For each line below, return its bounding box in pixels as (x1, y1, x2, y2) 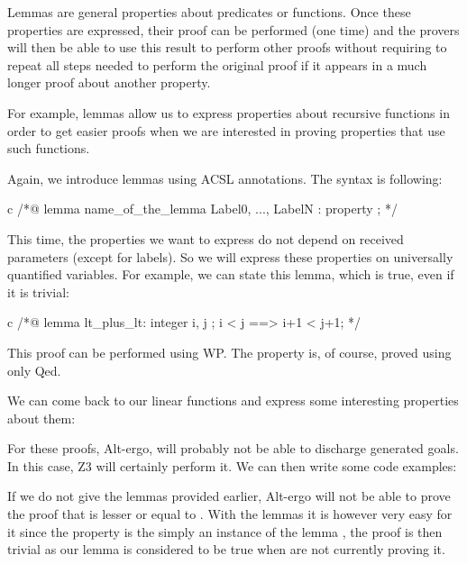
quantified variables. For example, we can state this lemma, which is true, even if (7, 265, 454, 284)
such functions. (7, 139, 90, 158)
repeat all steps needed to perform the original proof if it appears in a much (7, 55, 427, 74)
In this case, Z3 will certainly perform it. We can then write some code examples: (7, 456, 457, 475)
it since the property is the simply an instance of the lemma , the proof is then (7, 522, 443, 541)
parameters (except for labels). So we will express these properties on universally (7, 247, 453, 266)
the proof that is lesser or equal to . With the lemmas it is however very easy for (7, 505, 453, 523)
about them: (7, 408, 76, 427)
